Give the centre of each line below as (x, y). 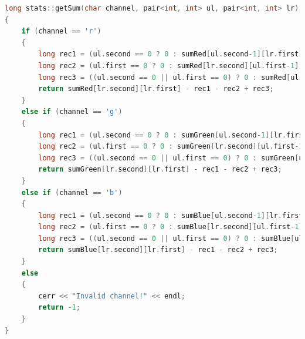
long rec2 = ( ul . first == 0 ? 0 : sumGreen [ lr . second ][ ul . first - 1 (171, 147)
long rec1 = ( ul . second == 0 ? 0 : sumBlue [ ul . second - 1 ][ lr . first (171, 215)
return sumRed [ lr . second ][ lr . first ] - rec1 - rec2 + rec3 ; (156, 89)
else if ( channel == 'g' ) (72, 112)
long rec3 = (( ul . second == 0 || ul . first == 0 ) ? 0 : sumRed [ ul (169, 77)
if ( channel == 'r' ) (61, 31)
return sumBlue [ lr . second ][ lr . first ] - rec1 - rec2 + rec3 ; (158, 250)
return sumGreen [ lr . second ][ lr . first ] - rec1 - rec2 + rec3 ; (160, 169)
